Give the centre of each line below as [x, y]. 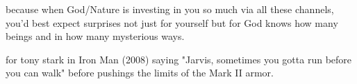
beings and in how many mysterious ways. [95, 36]
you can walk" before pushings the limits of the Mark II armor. [140, 73]
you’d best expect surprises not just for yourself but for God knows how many [172, 22]
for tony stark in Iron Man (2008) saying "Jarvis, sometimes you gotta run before [179, 59]
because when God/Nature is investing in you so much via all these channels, [170, 9]
